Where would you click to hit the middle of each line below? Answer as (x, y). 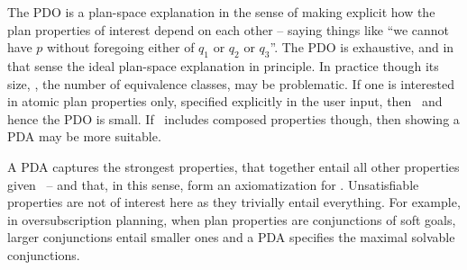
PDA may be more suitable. (84, 136)
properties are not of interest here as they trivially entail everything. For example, (234, 202)
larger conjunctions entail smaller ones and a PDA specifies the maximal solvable (231, 237)
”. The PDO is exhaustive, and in (362, 47)
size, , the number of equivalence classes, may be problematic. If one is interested (231, 83)
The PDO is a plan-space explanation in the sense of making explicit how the (221, 12)
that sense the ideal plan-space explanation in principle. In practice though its (223, 65)
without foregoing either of (120, 47)
